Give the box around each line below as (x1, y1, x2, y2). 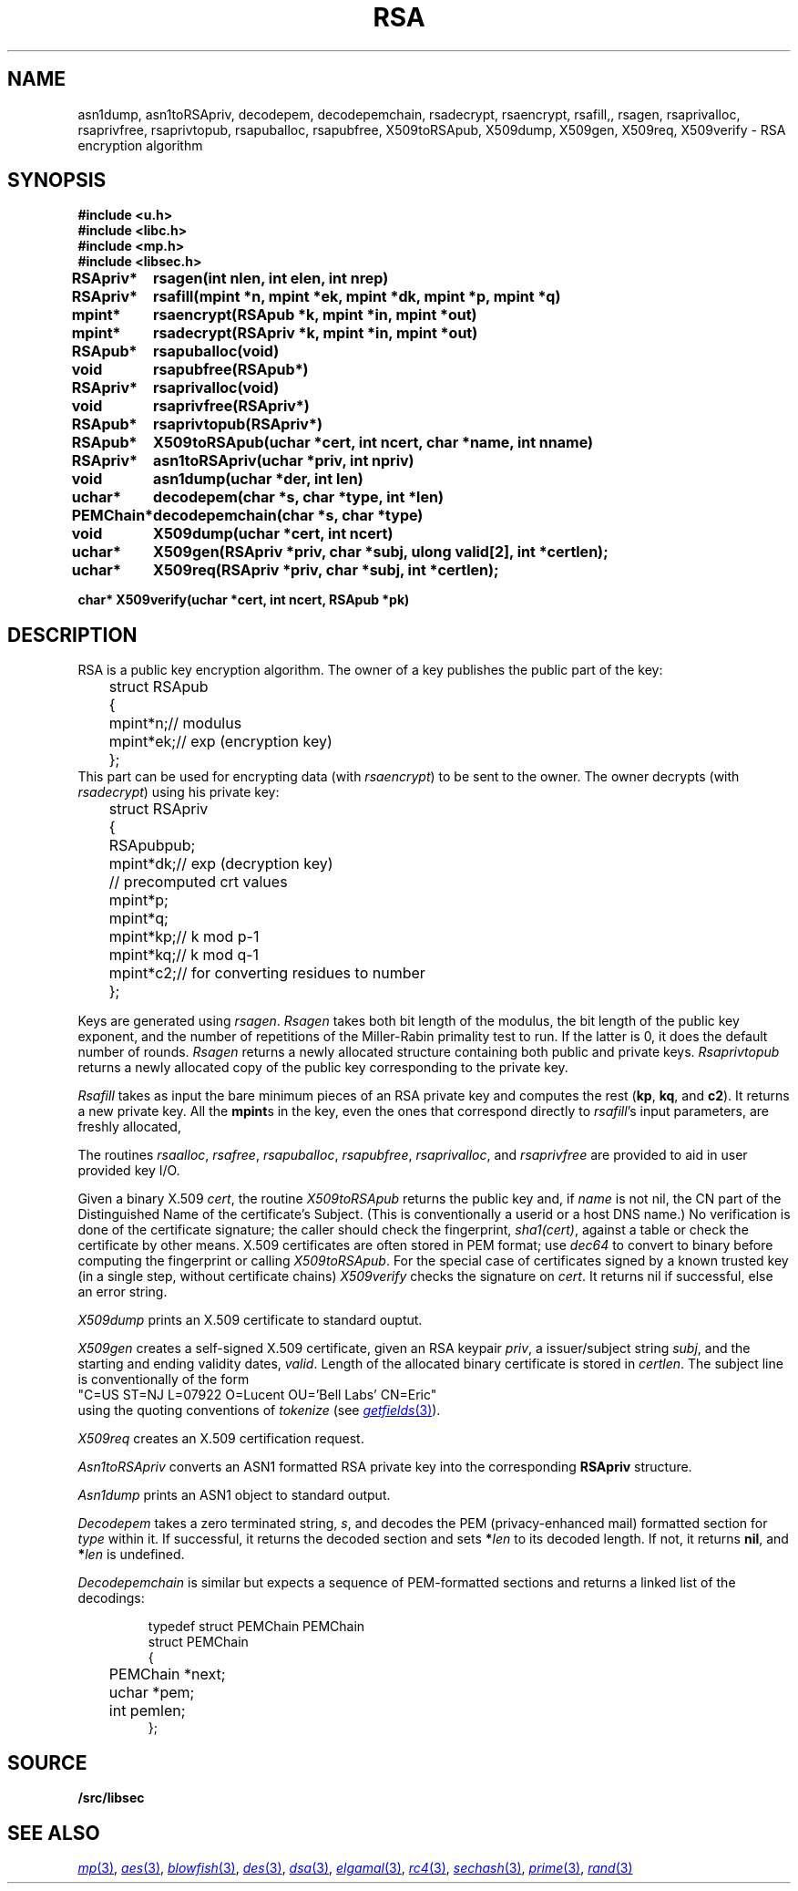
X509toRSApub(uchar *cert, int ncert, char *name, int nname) (153, 433, 594, 452)
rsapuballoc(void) (153, 342, 280, 361)
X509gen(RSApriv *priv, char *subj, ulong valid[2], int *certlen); (153, 542, 609, 562)
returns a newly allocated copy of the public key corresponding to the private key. (77, 1059, 568, 1076)
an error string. (77, 1284, 168, 1300)
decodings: (77, 1590, 145, 1607)
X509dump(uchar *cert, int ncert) (153, 524, 394, 543)
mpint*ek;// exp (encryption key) (108, 732, 332, 751)
